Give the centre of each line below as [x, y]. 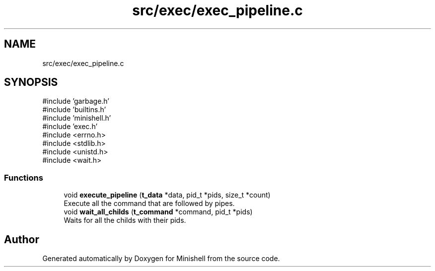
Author [22, 239]
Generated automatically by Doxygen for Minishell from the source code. [161, 259]
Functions [24, 177]
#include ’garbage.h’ [76, 101]
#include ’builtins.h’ [74, 110]
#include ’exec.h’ [70, 127]
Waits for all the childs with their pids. [125, 220]
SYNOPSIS [31, 82]
